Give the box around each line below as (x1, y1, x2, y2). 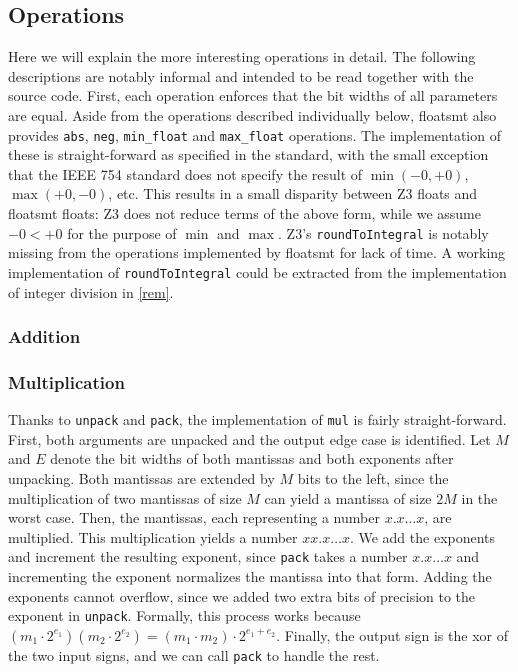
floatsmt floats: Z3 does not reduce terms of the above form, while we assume (8, 203, 482, 224)
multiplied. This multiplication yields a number (8, 526, 298, 547)
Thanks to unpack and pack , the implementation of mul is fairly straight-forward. (8, 409, 507, 430)
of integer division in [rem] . (8, 281, 174, 302)
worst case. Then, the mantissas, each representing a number (8, 507, 380, 528)
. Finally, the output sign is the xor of (276, 624, 508, 645)
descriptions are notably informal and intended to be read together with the (8, 65, 474, 86)
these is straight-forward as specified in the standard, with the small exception (8, 144, 489, 165)
